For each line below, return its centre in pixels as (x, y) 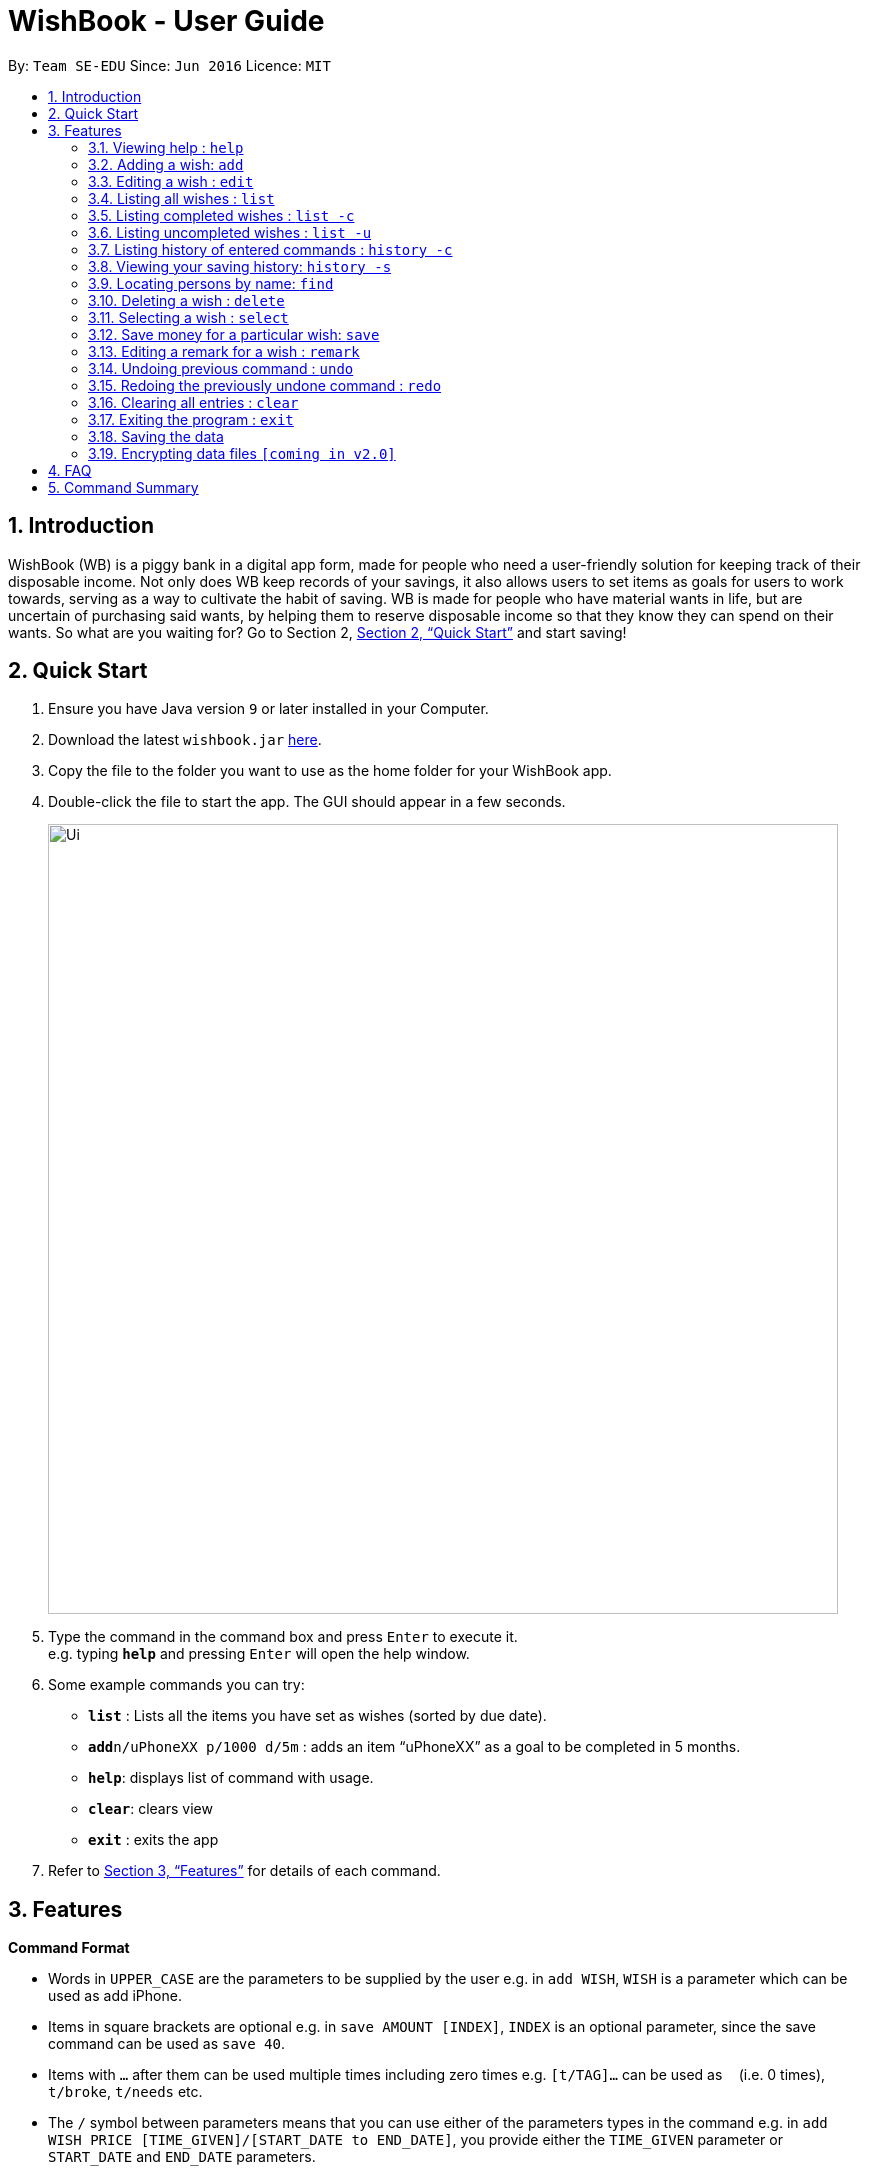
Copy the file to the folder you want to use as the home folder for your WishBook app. (330, 771)
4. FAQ (70, 470)
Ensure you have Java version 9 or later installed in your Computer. (268, 709)
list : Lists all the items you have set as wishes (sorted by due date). (317, 1716)
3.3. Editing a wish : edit (171, 181)
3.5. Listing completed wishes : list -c (221, 215)
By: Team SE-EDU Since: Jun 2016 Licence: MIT (169, 65)
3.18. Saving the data (156, 436)
